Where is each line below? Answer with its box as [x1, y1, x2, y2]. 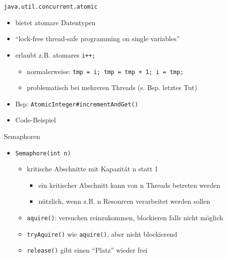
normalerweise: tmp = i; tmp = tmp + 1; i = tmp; [27, 66, 184, 76]
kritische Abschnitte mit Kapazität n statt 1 [27, 164, 158, 174]
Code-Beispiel [15, 115, 56, 125]
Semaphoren [4, 131, 40, 141]
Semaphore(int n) [15, 150, 71, 157]
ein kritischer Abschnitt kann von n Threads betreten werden [38, 180, 221, 190]
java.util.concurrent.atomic [4, 3, 98, 10]
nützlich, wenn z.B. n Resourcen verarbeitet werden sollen [38, 196, 210, 206]
